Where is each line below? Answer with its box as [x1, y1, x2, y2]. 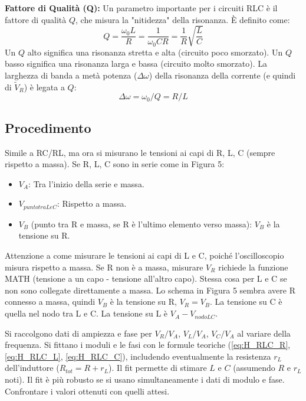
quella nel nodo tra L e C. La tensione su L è [5, 307, 168, 320]
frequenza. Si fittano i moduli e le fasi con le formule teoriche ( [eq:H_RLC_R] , [5, 338, 291, 351]
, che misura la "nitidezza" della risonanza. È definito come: [75, 13, 290, 25]
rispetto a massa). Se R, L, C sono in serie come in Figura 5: [5, 158, 225, 170]
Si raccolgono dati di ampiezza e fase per [5, 327, 152, 339]
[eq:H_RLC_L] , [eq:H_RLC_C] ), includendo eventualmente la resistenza [5, 350, 271, 362]
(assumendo [233, 361, 275, 374]
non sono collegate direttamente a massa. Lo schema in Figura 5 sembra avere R [5, 283, 295, 296]
